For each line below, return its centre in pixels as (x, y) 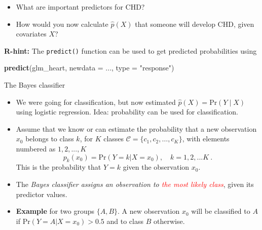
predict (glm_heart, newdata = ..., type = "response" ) (89, 68)
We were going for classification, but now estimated (96, 102)
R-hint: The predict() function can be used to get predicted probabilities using (130, 50)
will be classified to (221, 211)
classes (114, 139)
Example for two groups (55, 211)
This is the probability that (59, 167)
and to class (125, 221)
